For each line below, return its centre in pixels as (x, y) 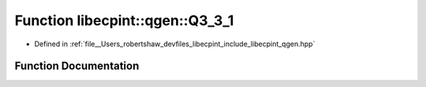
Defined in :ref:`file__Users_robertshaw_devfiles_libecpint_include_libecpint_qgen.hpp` (175, 44)
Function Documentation (77, 66)
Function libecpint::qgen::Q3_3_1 (124, 20)
